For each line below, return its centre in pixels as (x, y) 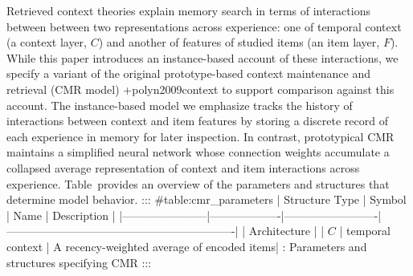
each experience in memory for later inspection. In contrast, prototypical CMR (200, 136)
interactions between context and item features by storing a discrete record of (197, 121)
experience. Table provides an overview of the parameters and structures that (198, 183)
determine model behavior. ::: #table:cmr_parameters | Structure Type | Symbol (206, 199)
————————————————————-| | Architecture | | (166, 231)
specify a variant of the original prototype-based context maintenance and (188, 73)
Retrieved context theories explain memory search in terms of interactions (188, 10)
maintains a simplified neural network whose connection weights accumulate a (198, 152)
